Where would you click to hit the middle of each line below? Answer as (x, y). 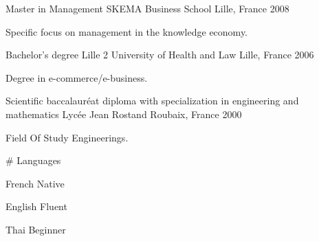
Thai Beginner (36, 229)
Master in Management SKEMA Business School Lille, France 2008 (147, 8)
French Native (35, 183)
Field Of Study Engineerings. (67, 137)
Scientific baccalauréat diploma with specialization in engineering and (152, 101)
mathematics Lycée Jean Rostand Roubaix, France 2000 (124, 114)
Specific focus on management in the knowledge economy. (127, 31)
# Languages (33, 160)
